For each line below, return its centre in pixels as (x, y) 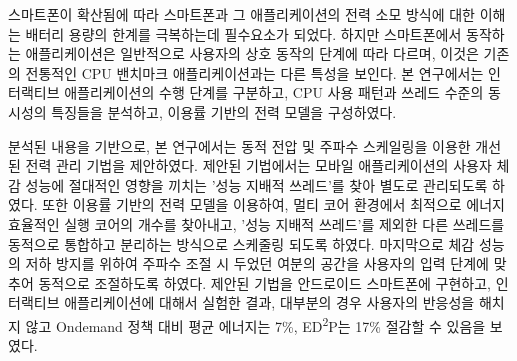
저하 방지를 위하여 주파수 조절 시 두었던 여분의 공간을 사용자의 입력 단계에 (257, 263)
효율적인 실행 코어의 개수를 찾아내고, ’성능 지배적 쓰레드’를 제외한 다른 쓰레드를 (256, 223)
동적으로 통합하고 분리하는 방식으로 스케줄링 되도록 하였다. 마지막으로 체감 (241, 243)
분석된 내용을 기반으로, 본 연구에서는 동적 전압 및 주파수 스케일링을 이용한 (239, 145)
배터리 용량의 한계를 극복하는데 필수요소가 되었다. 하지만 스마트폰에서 (243, 33)
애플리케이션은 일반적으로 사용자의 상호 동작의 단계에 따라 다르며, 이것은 (252, 53)
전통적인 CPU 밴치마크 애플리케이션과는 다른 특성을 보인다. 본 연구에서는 (254, 72)
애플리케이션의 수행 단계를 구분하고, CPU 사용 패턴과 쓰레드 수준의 (274, 92)
